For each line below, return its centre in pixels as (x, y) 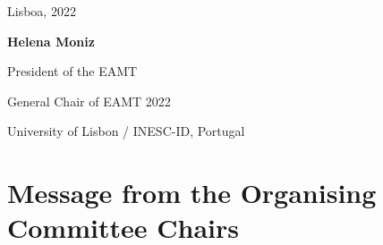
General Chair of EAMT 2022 (89, 101)
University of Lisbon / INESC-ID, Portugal (126, 131)
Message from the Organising (192, 193)
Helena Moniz (51, 41)
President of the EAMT (72, 71)
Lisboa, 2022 (42, 11)
